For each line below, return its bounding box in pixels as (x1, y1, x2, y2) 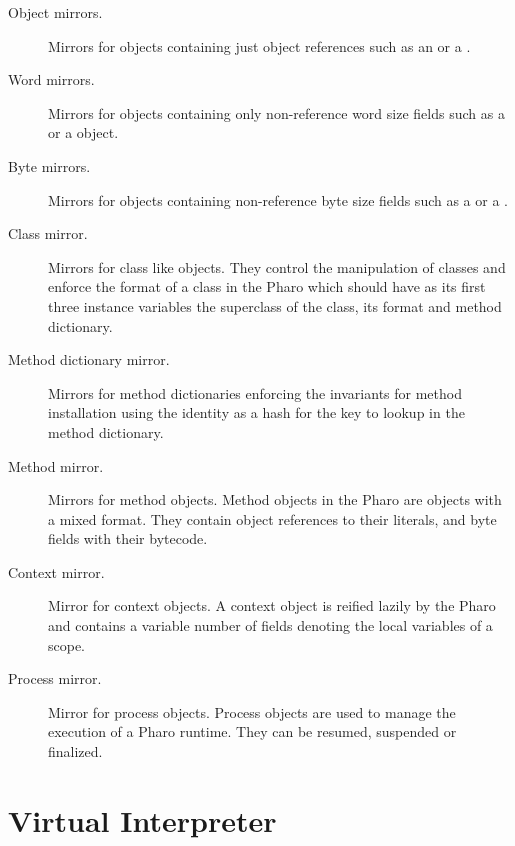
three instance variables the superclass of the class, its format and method (48, 295, 502, 316)
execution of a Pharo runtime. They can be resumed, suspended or (48, 721, 457, 742)
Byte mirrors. (8, 155, 91, 176)
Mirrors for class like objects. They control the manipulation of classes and (48, 256, 506, 277)
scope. (48, 634, 86, 655)
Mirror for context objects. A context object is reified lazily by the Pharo (48, 595, 496, 616)
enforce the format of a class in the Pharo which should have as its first (48, 276, 486, 297)
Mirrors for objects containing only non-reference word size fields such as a (48, 102, 505, 123)
